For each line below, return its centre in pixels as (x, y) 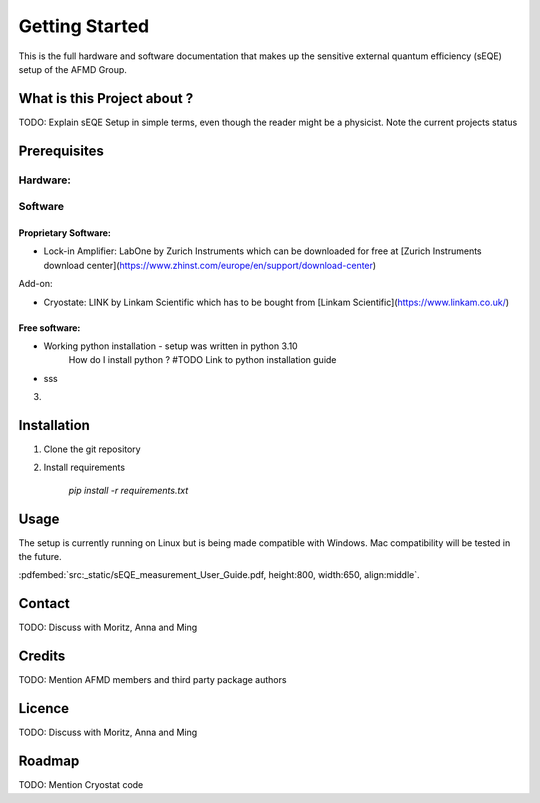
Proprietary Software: (65, 232)
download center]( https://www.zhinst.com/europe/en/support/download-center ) (210, 265)
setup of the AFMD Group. (72, 69)
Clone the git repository (92, 449)
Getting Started (84, 26)
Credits (42, 656)
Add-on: (35, 284)
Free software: (49, 327)
